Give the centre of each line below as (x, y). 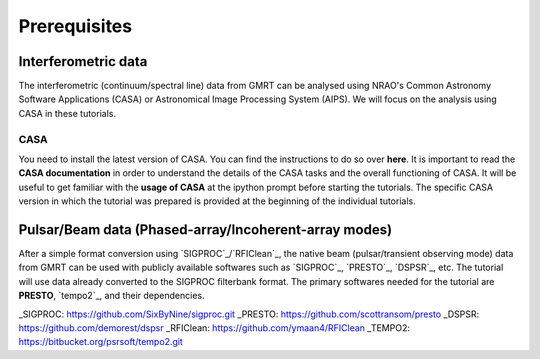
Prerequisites (75, 26)
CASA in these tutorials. (67, 113)
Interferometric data (83, 61)
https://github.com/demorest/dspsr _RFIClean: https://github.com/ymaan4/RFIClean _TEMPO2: (214, 328)
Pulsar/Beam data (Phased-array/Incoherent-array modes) (205, 229)
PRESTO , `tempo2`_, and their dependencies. (111, 296)
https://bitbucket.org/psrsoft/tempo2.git (101, 342)
